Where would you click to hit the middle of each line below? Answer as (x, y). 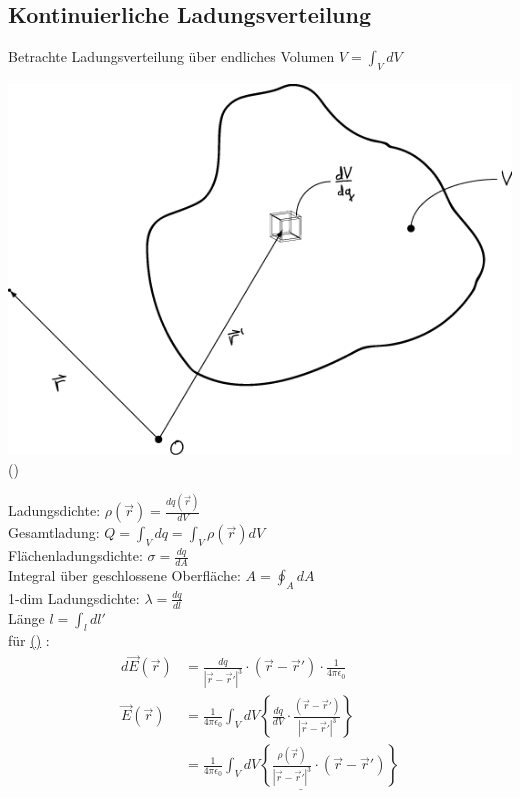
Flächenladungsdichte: (75, 555)
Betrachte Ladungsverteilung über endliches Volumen (171, 56)
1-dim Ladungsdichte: (74, 597)
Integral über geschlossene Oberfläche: (124, 575)
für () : (29, 640)
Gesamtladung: (54, 532)
